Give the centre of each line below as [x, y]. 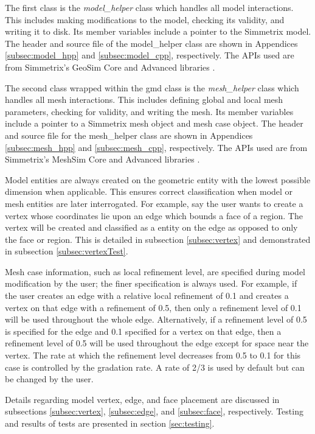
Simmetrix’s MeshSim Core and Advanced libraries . [102, 159]
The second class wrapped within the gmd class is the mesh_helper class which [152, 87]
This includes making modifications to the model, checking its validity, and [145, 19]
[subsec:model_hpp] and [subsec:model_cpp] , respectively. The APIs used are [150, 55]
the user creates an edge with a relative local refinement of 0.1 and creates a [147, 296]
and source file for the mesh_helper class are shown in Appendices [129, 135]
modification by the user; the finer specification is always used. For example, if [151, 283]
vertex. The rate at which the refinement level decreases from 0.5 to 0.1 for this [153, 355]
